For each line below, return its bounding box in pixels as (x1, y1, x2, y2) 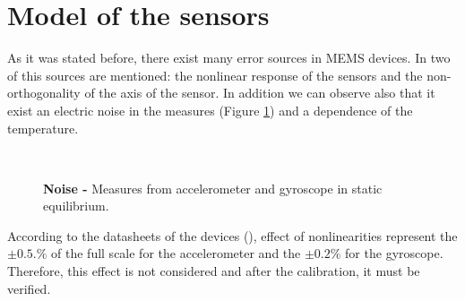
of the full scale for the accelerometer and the (51, 244, 301, 262)
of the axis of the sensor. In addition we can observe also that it (84, 83, 435, 102)
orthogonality (7, 83, 81, 102)
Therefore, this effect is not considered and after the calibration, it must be (7, 262, 420, 280)
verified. (7, 279, 51, 297)
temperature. (7, 118, 79, 137)
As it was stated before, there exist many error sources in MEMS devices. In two (7, 48, 451, 67)
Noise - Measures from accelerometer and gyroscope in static (43, 178, 383, 197)
